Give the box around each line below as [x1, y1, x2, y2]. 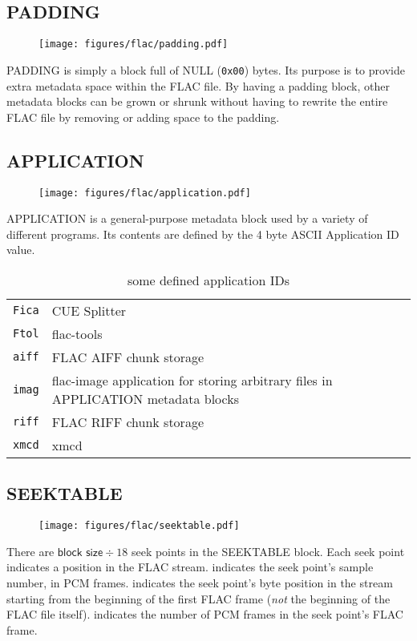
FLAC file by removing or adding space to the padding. [6, 108, 280, 125]
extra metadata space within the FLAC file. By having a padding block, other [6, 77, 390, 94]
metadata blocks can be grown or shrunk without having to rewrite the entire [6, 93, 388, 110]
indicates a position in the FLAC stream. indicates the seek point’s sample [6, 558, 374, 575]
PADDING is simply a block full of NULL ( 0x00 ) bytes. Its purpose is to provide [6, 61, 405, 78]
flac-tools [51, 324, 103, 343]
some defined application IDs [127, 270, 290, 289]
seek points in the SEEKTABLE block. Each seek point [131, 542, 405, 559]
